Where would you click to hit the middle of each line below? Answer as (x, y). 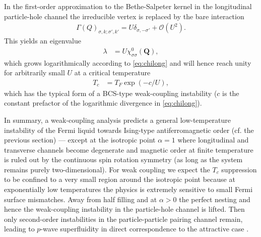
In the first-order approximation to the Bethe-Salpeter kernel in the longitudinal (128, 6)
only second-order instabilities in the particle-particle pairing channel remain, (123, 219)
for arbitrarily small (35, 73)
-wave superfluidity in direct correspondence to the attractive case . (145, 229)
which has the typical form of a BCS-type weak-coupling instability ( (111, 93)
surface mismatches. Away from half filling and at (81, 199)
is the (231, 93)
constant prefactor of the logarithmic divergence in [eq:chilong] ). (103, 103)
